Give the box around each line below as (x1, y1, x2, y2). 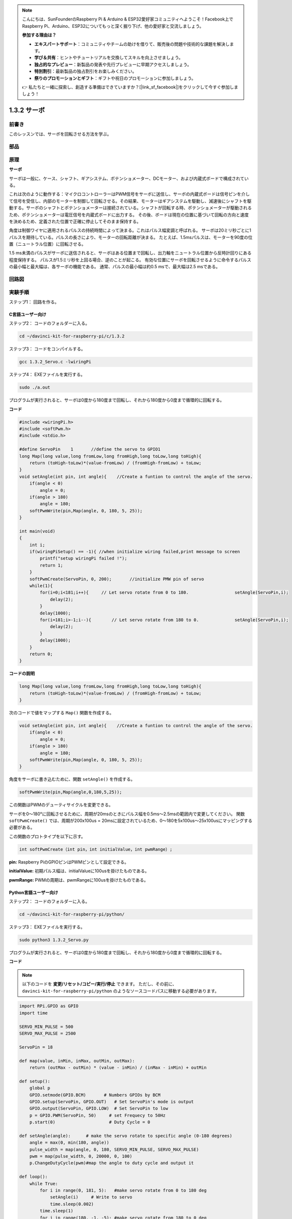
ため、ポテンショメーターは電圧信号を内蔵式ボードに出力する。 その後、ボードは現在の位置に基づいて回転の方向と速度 (9, 212, 249, 217)
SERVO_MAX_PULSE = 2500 (19, 1031, 76, 1036)
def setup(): (19, 1078, 51, 1084)
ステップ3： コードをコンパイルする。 (9, 346, 86, 352)
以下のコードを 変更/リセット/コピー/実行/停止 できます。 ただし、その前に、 (22, 981, 177, 987)
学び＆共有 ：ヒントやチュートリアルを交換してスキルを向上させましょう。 (34, 55, 183, 60)
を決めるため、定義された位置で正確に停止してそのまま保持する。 (9, 218, 141, 224)
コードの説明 (9, 670, 35, 676)
